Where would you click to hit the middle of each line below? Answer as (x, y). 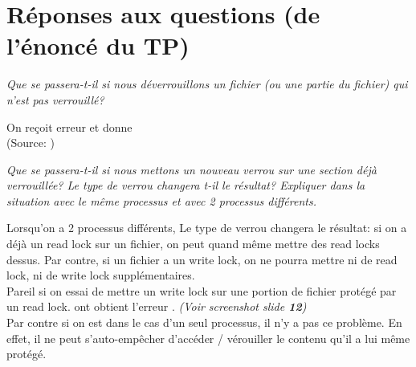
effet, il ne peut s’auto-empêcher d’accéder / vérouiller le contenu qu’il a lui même (208, 338)
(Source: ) (31, 143)
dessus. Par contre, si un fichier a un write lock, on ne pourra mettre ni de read (202, 259)
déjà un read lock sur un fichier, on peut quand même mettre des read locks (193, 244)
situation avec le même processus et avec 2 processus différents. (161, 200)
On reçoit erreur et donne (69, 126)
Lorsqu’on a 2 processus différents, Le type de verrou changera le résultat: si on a (207, 228)
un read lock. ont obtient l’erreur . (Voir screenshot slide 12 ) (157, 306)
